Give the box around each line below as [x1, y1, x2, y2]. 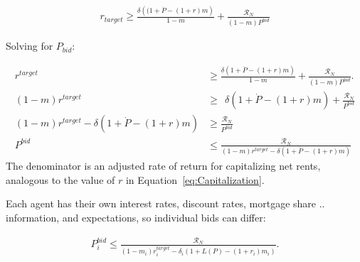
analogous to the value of [6, 172, 115, 187]
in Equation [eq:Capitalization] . [125, 172, 265, 187]
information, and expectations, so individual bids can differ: [6, 210, 266, 225]
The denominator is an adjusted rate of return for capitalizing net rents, [6, 158, 321, 173]
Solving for [6, 38, 53, 53]
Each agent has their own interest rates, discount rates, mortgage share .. [6, 196, 325, 211]
